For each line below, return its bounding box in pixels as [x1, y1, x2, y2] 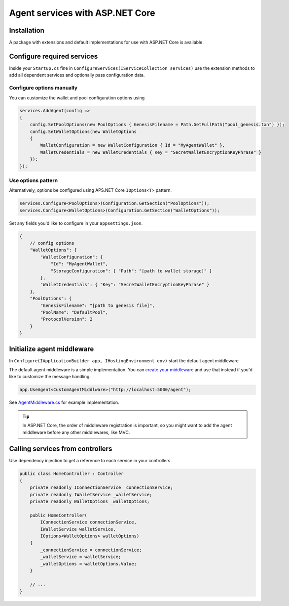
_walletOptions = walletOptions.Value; [40, 561, 137, 566]
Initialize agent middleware [9, 345, 94, 353]
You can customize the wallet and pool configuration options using [9, 94, 145, 101]
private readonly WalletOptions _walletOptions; [30, 499, 150, 504]
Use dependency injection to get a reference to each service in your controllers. [9, 458, 172, 464]
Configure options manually [9, 85, 78, 91]
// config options [30, 240, 74, 246]
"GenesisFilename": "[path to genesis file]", [40, 303, 155, 308]
